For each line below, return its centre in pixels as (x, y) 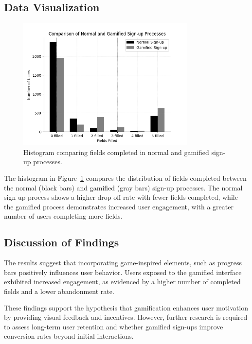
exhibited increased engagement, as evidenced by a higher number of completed (122, 282)
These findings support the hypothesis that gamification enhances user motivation (126, 307)
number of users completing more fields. (63, 216)
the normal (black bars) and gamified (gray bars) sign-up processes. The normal (123, 187)
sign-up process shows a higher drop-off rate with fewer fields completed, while (121, 197)
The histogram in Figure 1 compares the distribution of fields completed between (125, 178)
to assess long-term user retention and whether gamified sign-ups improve (114, 326)
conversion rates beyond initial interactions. (69, 336)
